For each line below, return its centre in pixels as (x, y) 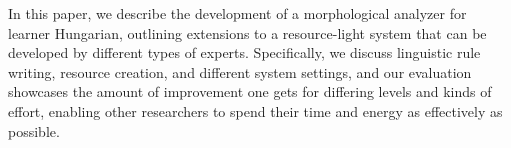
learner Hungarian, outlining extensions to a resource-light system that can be (247, 32)
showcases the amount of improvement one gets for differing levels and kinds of (250, 91)
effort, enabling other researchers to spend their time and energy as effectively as (255, 110)
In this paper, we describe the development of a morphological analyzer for (237, 13)
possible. (34, 130)
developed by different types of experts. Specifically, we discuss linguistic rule (244, 52)
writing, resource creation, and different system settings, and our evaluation (240, 71)
